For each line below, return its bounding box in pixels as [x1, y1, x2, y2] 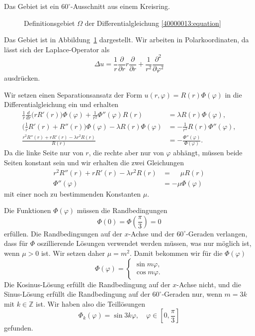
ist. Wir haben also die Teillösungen [36, 298, 146, 309]
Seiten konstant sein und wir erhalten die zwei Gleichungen [4, 157, 184, 167]
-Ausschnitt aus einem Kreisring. [70, 1, 170, 11]
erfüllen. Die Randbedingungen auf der [4, 228, 122, 238]
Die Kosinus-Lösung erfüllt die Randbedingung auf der [4, 279, 170, 289]
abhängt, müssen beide [173, 147, 243, 158]
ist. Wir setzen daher [41, 248, 105, 258]
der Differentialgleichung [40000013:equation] [85, 17, 221, 28]
